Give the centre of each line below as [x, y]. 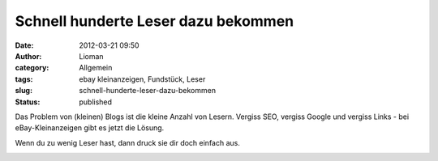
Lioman [92, 56]
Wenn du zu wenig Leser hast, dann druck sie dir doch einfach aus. [128, 142]
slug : [24, 91]
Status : [28, 102]
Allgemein [96, 68]
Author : [28, 56]
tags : [24, 79]
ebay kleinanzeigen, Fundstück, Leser [142, 79]
